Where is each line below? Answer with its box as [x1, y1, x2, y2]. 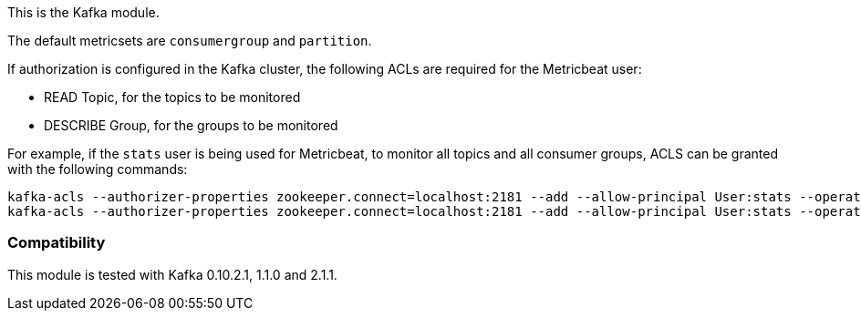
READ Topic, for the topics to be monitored [44, 89, 301, 105]
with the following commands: [7, 161, 188, 177]
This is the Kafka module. [7, 5, 160, 20]
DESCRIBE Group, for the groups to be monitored [44, 118, 338, 133]
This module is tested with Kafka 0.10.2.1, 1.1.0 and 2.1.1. [7, 266, 337, 282]
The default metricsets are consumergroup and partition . [7, 33, 372, 48]
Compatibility [7, 233, 106, 252]
